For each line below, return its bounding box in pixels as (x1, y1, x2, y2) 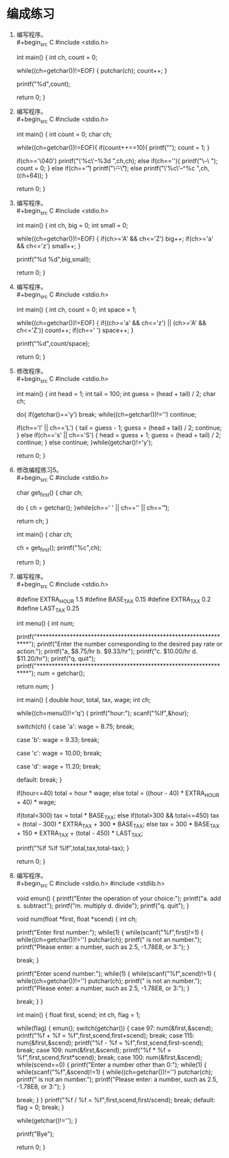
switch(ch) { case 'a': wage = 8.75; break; (16, 722, 134, 730)
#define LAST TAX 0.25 (16, 604, 80, 614)
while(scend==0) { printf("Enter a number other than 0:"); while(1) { (16, 1060, 207, 1069)
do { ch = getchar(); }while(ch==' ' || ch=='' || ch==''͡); (16, 503, 169, 512)
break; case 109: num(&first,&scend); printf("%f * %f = (16, 1046, 172, 1054)
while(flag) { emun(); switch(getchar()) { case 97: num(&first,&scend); (16, 1024, 213, 1032)
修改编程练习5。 (16, 466, 63, 474)
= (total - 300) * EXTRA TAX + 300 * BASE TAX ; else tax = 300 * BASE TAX (16, 820, 220, 830)
